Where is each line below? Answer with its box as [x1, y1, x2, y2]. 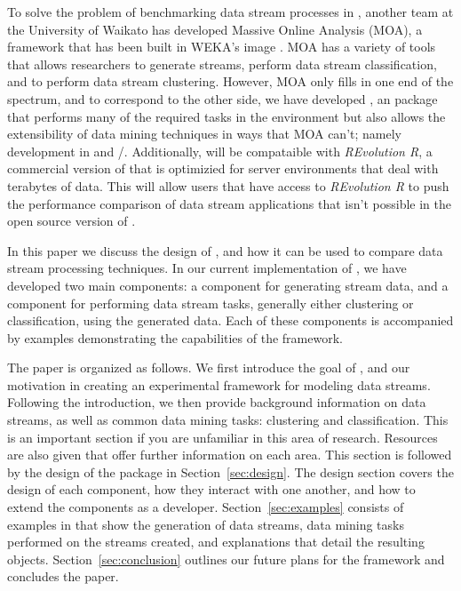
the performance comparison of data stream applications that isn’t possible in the [7, 194, 451, 212]
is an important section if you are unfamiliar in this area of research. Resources [7, 427, 438, 446]
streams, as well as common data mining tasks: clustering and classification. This [7, 411, 449, 429]
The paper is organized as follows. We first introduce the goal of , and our [7, 358, 410, 377]
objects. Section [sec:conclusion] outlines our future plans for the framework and [7, 549, 445, 568]
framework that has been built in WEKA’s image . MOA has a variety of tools [7, 37, 436, 56]
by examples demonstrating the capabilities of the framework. [7, 328, 343, 347]
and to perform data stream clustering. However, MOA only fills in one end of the [7, 72, 454, 91]
